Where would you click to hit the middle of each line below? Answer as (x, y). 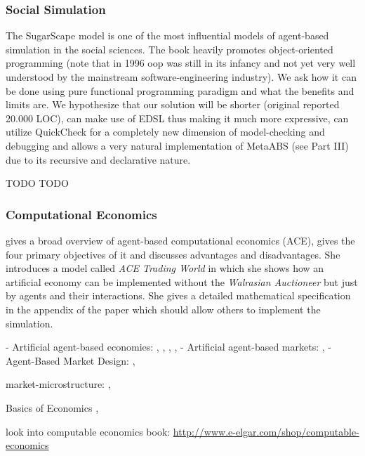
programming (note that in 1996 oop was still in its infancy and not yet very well (181, 63)
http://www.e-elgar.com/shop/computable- (266, 431)
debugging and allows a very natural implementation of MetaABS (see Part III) (177, 145)
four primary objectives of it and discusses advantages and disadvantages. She (173, 254)
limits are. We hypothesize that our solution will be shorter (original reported (173, 104)
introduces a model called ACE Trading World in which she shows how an (165, 268)
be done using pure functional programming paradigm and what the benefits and (180, 90)
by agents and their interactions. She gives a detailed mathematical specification (178, 295)
